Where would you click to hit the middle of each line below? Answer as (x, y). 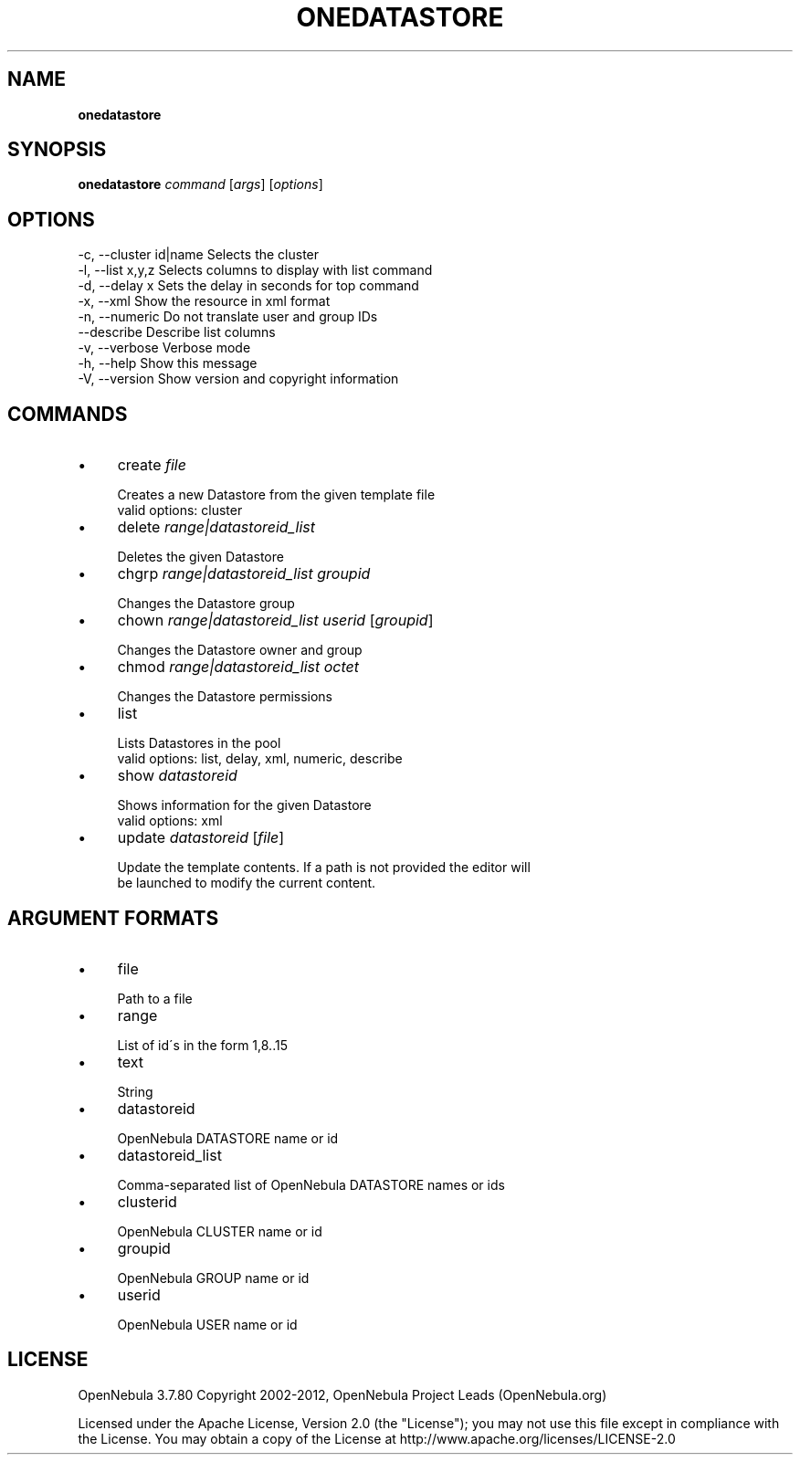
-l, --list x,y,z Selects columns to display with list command (255, 270)
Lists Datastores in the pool (199, 743)
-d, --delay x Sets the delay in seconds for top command (248, 286)
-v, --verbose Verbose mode (164, 348)
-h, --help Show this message (168, 363)
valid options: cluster (180, 510)
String (135, 1091)
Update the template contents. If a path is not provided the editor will (324, 868)
